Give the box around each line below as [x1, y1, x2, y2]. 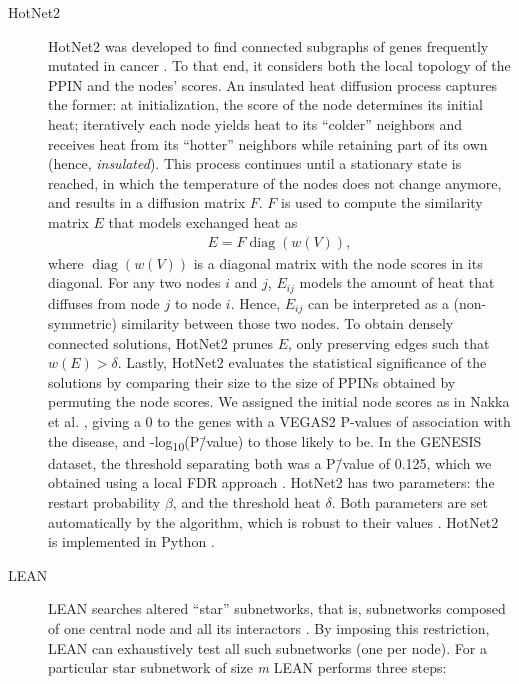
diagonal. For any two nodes [48, 272, 221, 293]
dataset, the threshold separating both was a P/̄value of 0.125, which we [48, 452, 492, 473]
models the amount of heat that [299, 272, 495, 293]
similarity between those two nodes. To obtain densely [121, 313, 454, 334]
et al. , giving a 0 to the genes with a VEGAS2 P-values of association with [48, 411, 511, 432]
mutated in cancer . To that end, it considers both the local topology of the [48, 55, 511, 76]
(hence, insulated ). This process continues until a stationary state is [48, 153, 462, 174]
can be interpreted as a [307, 292, 449, 313]
